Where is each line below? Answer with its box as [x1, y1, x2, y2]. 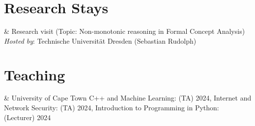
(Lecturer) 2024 [4, 112, 51, 122]
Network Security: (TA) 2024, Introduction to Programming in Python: [4, 102, 219, 113]
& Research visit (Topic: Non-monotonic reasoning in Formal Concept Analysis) [4, 26, 245, 36]
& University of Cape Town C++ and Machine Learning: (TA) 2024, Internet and [4, 93, 252, 103]
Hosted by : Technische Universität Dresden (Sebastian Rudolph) [4, 35, 197, 46]
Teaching [4, 64, 65, 84]
